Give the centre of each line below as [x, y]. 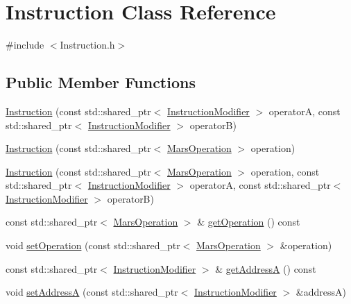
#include [25, 45]
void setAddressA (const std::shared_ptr [92, 292]
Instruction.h [87, 45]
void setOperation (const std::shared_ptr [93, 245]
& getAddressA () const [266, 268]
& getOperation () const [249, 222]
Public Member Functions [101, 82]
